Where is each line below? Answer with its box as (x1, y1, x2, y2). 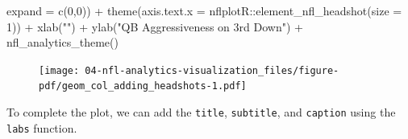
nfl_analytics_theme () (6, 34, 119, 51)
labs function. (6, 119, 77, 136)
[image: (39, 64, 80, 76)
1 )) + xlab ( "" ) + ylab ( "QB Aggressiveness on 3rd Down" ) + (6, 18, 303, 35)
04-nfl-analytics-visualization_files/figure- (85, 64, 339, 76)
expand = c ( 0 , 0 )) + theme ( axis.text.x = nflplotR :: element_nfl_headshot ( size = (6, 2, 402, 18)
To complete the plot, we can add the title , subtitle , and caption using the (6, 104, 396, 121)
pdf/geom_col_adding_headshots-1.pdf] (39, 80, 247, 92)
